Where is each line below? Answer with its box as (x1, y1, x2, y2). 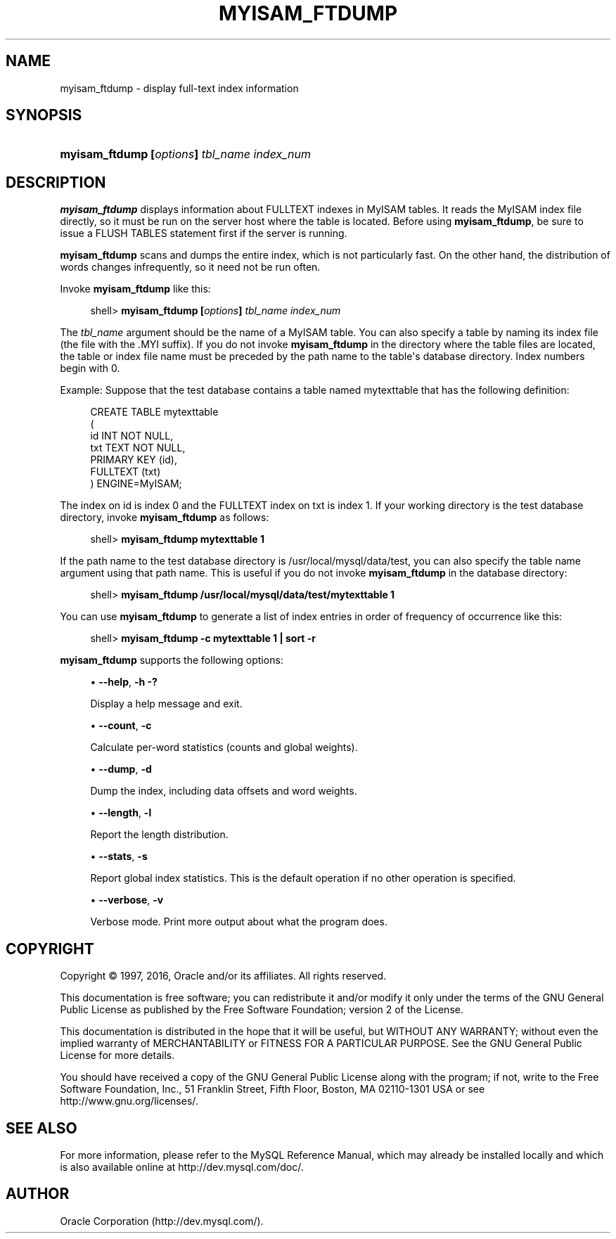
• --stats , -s (90, 850, 148, 863)
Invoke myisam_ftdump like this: (60, 283, 211, 295)
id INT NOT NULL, (90, 430, 174, 442)
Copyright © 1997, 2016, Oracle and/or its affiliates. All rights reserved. (60, 970, 387, 982)
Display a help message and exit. (90, 698, 243, 710)
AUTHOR (6, 1185, 70, 1203)
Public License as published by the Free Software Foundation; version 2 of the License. (60, 1003, 463, 1016)
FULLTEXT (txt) (90, 466, 161, 478)
